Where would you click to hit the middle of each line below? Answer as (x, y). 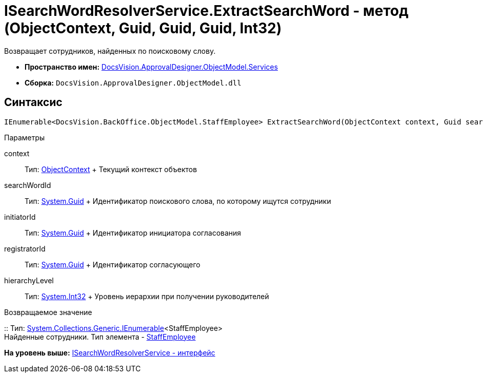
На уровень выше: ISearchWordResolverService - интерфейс (110, 352)
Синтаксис (33, 102)
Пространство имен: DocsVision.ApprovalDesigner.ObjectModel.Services (151, 67)
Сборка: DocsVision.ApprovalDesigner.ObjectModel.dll (133, 82)
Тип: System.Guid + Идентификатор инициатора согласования (133, 233)
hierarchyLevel (29, 280)
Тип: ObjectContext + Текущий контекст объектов (111, 169)
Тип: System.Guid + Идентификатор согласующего (113, 264)
